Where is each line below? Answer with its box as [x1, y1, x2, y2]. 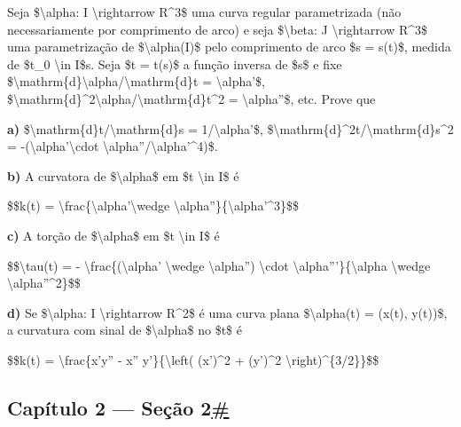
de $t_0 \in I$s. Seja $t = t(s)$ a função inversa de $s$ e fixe [7, 54, 342, 73]
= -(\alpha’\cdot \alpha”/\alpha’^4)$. [7, 137, 218, 155]
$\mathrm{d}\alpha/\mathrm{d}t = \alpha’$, [7, 72, 266, 91]
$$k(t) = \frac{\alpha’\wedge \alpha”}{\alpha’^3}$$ [7, 196, 300, 215]
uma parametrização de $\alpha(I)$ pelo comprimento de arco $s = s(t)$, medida [7, 37, 451, 56]
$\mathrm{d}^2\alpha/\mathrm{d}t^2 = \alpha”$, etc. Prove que [7, 89, 376, 107]
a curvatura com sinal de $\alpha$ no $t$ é [7, 320, 242, 339]
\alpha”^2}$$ [7, 273, 81, 292]
